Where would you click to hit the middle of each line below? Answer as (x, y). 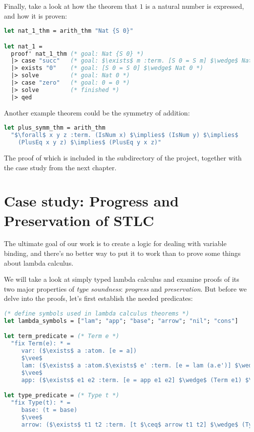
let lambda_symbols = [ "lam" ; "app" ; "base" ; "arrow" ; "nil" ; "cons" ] (121, 321)
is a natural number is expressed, (195, 6)
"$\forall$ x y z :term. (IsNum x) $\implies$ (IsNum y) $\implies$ (125, 135)
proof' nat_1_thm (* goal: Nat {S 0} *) (77, 54)
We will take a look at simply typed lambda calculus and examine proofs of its (122, 279)
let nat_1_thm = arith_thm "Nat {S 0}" (69, 31)
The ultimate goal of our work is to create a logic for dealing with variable (115, 243)
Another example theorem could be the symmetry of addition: (97, 112)
